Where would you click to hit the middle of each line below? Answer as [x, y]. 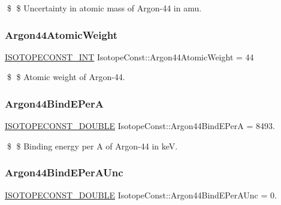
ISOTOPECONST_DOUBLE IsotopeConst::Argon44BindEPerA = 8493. [140, 126]
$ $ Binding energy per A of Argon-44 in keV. [92, 146]
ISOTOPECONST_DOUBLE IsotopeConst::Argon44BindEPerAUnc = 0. [141, 195]
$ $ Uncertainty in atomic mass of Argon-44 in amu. [104, 8]
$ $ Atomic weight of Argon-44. [66, 77]
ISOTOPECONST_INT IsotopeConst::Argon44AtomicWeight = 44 [129, 56]
